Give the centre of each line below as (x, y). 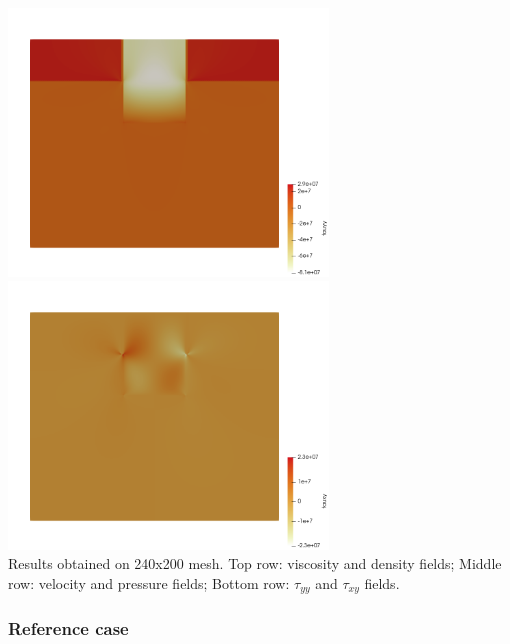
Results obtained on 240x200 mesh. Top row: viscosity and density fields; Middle (255, 563)
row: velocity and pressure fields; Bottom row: (149, 582)
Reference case (68, 628)
